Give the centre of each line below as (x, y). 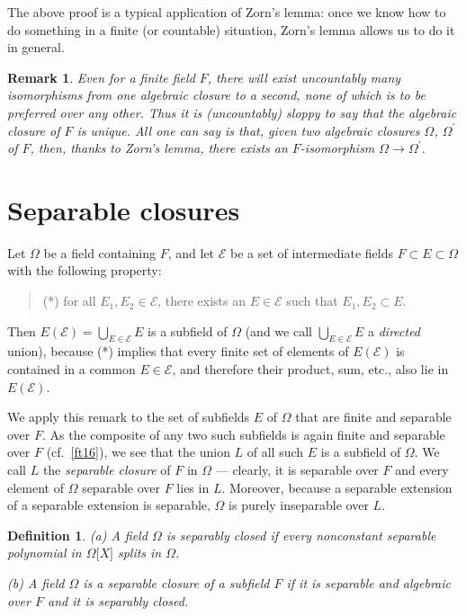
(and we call (278, 330)
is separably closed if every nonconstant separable (301, 535)
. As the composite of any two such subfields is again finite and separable (244, 434)
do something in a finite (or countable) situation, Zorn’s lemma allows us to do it (231, 29)
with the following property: (85, 270)
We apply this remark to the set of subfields (129, 417)
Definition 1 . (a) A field (77, 535)
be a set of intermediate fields (311, 252)
